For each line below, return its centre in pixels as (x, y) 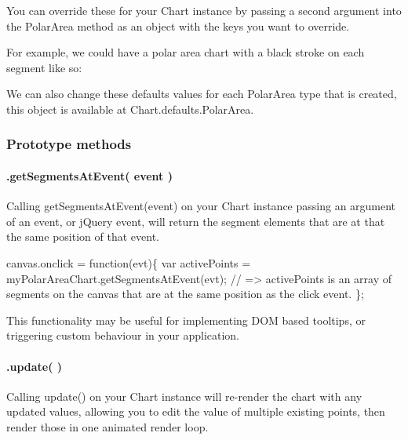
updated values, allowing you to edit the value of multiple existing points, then (196, 411)
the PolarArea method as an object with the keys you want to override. (178, 25)
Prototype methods (69, 144)
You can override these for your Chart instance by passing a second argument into (204, 10)
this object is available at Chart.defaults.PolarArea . (130, 109)
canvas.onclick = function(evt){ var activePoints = (129, 262)
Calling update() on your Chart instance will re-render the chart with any (184, 396)
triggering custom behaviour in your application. (123, 335)
